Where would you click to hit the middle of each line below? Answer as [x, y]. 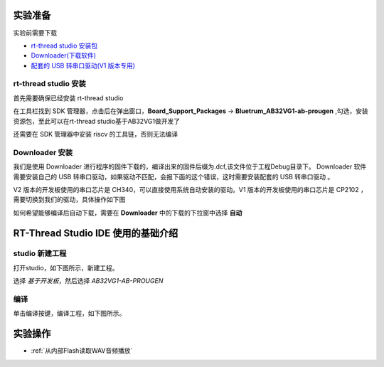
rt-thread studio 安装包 [64, 46]
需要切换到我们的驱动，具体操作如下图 [69, 200]
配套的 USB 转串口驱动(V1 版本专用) [83, 65]
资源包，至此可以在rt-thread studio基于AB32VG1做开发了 [97, 121]
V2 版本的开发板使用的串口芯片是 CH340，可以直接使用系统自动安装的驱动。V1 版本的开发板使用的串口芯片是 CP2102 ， [190, 189]
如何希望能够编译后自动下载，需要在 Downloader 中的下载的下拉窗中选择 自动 [128, 213]
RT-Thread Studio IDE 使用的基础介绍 [96, 233]
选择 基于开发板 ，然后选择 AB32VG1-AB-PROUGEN [88, 281]
